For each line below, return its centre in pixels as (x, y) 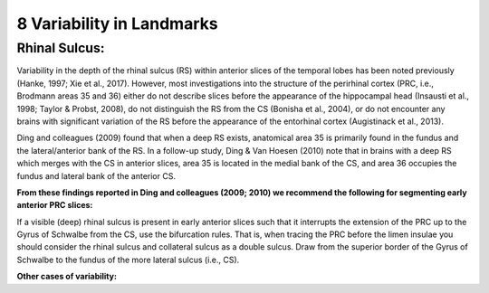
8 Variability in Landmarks (117, 24)
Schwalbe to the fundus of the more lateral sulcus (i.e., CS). (128, 260)
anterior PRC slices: (55, 205)
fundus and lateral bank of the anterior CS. (96, 175)
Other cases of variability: (67, 277)
